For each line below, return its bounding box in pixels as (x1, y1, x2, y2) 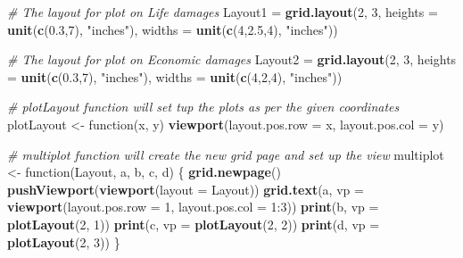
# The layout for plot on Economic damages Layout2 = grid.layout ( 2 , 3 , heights (7, 50, 457, 69)
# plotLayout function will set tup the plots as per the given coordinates (7, 97, 400, 116)
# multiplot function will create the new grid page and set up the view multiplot (7, 145, 444, 163)
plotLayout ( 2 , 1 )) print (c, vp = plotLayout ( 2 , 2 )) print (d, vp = (7, 214, 380, 233)
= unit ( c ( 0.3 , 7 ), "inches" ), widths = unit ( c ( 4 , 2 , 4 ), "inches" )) (7, 67, 343, 86)
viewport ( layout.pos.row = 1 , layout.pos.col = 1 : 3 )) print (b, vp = (7, 197, 379, 216)
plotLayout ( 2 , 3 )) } (7, 232, 120, 251)
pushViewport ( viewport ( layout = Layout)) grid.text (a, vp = (7, 179, 364, 198)
